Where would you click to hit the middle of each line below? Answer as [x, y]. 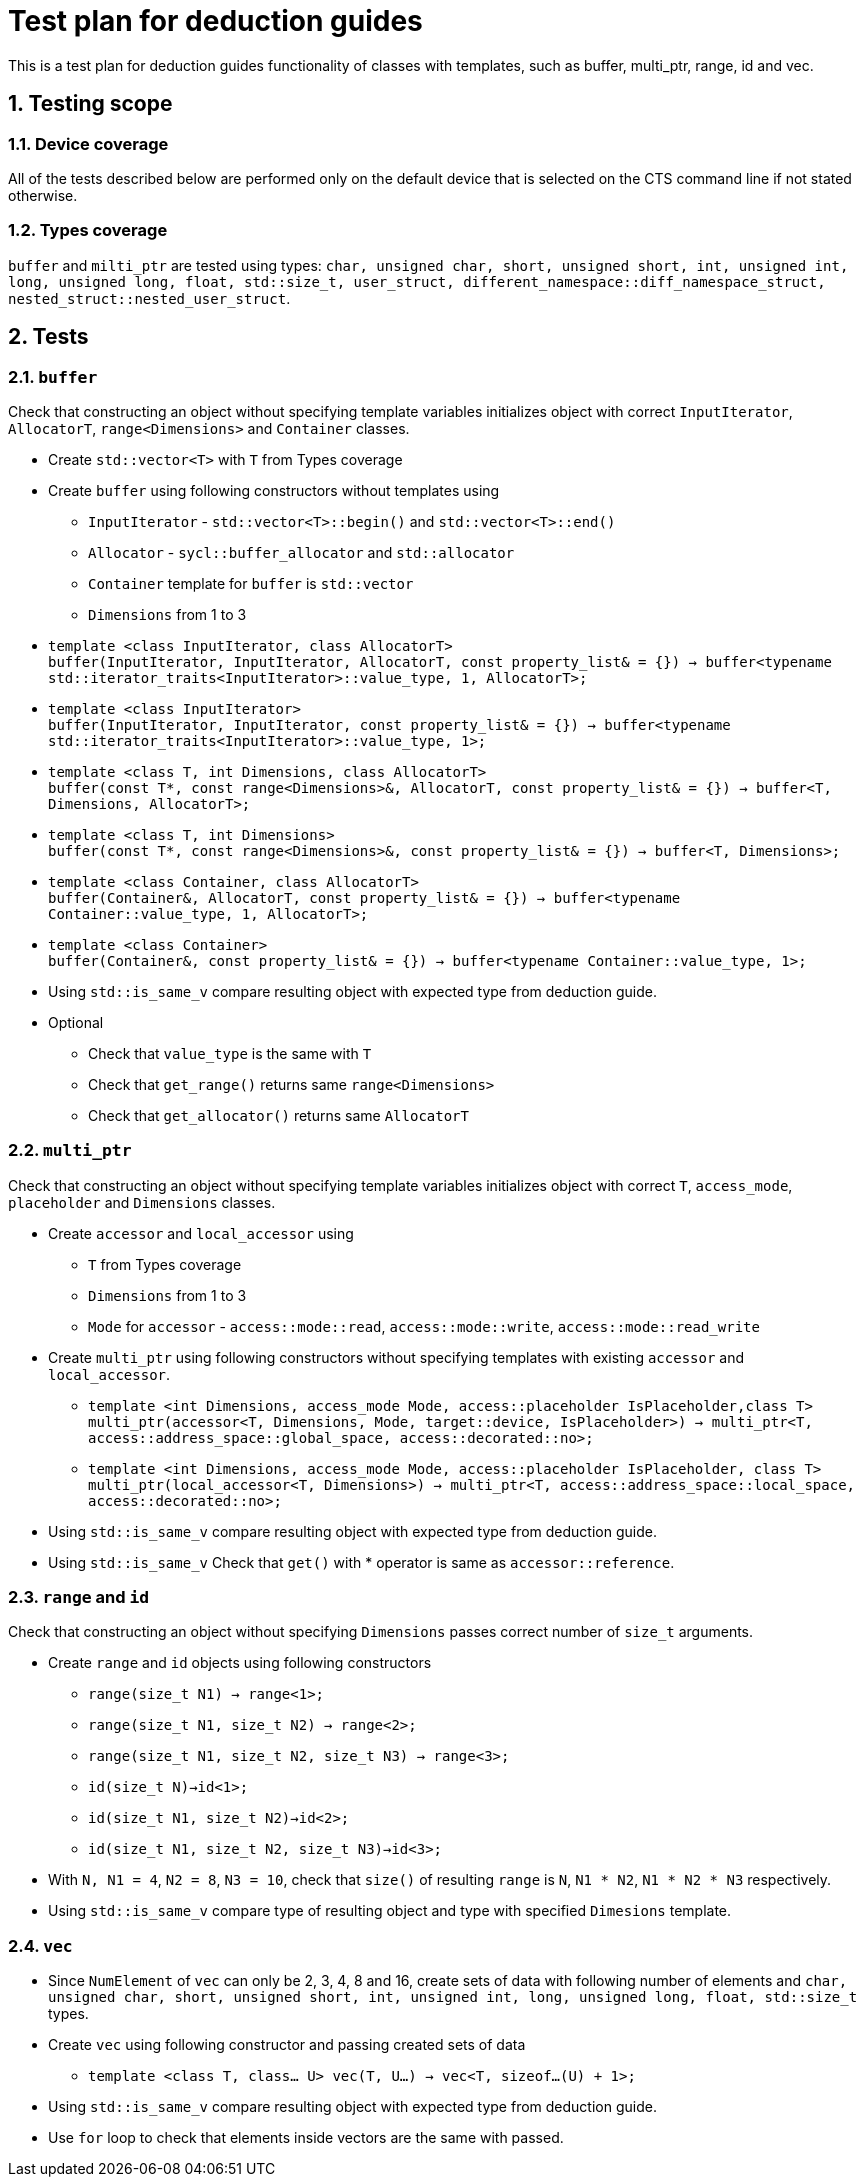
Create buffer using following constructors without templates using [274, 490]
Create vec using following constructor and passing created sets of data [287, 2045]
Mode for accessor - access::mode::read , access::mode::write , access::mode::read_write [424, 1326]
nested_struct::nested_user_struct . [149, 298]
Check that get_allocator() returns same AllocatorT [278, 1115]
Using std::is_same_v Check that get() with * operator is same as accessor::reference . [361, 1562]
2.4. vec [40, 1945]
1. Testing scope [90, 104]
